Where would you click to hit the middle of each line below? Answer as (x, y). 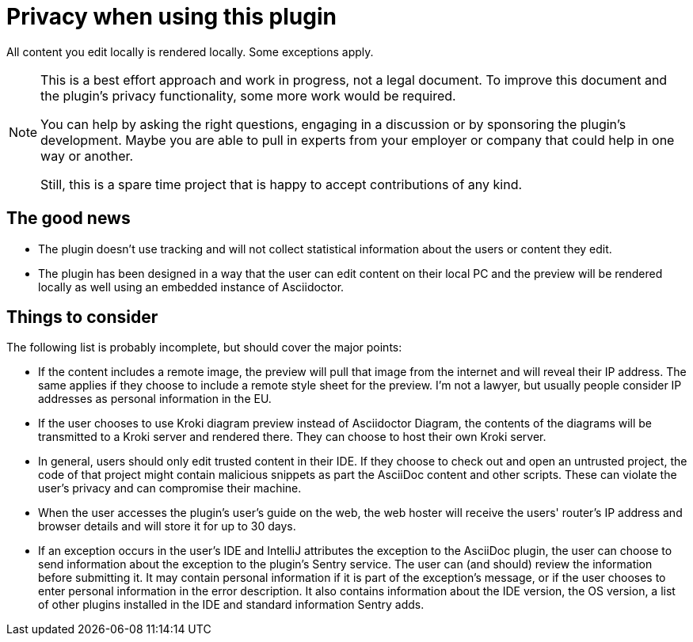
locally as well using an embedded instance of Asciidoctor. (191, 287)
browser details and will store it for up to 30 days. (167, 526)
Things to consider (82, 317)
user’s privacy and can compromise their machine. (170, 488)
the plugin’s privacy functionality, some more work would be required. (248, 95)
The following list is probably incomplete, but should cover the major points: (204, 348)
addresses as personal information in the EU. (155, 399)
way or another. (87, 156)
